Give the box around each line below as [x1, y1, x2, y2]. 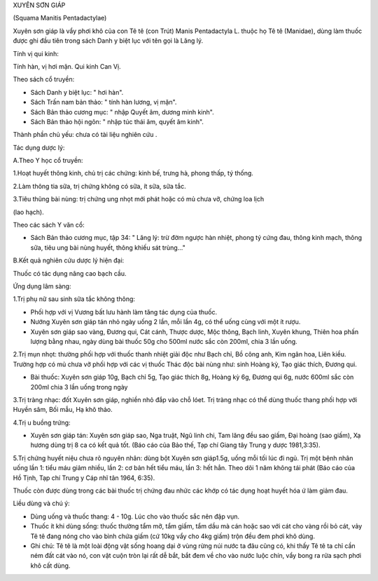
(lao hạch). [13, 208, 45, 216]
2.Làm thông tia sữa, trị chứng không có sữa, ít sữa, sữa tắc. [13, 182, 186, 190]
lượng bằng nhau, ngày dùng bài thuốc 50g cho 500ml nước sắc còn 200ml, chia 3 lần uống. [30, 337, 297, 345]
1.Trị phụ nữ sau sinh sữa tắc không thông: [13, 295, 136, 303]
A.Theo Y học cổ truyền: [13, 156, 83, 165]
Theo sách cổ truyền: [13, 75, 75, 84]
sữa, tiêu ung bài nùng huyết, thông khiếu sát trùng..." [30, 243, 185, 252]
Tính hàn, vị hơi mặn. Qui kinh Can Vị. [13, 62, 122, 70]
